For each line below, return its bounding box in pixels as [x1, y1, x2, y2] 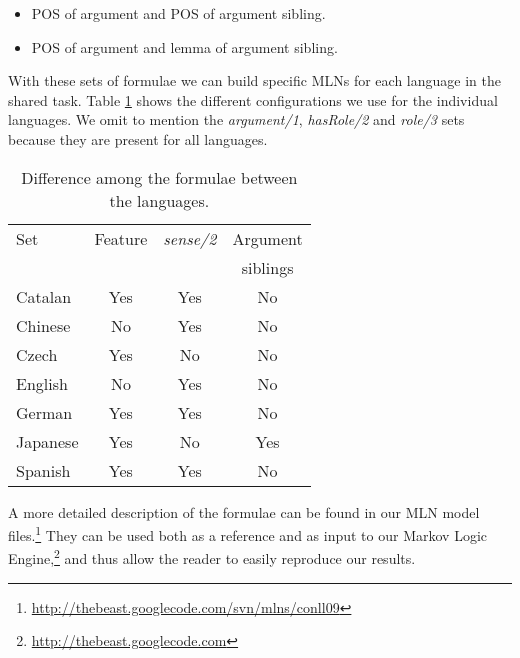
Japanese [16, 429, 79, 453]
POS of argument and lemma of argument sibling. [31, 36, 338, 57]
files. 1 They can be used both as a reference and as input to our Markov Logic [8, 522, 487, 545]
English [16, 371, 68, 395]
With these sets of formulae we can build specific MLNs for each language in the [8, 70, 501, 91]
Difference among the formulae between [21, 165, 298, 189]
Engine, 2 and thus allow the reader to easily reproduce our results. [8, 545, 416, 569]
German [16, 400, 73, 424]
